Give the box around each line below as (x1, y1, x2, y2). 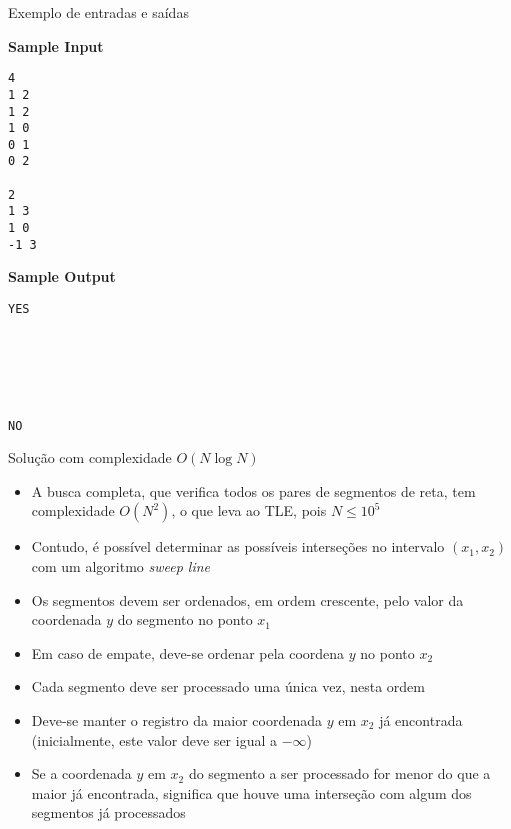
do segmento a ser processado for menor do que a (188, 763, 491, 784)
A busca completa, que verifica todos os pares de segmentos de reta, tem (31, 480, 476, 501)
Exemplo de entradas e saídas (8, 2, 189, 22)
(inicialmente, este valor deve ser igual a (31, 729, 277, 750)
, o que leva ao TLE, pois (171, 500, 327, 521)
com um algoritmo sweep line (31, 556, 211, 577)
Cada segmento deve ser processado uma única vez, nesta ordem (31, 676, 425, 697)
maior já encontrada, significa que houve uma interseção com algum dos (31, 782, 472, 803)
